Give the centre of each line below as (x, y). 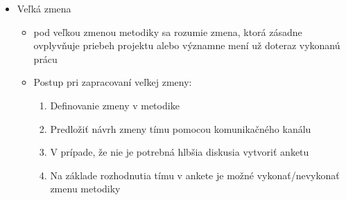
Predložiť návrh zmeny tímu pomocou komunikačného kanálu (181, 128)
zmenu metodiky (85, 189)
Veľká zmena (44, 8)
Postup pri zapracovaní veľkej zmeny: (113, 82)
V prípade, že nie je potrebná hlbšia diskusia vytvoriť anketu (180, 152)
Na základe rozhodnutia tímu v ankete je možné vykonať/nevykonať (195, 175)
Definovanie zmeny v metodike (115, 105)
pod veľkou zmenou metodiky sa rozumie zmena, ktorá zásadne (168, 31)
